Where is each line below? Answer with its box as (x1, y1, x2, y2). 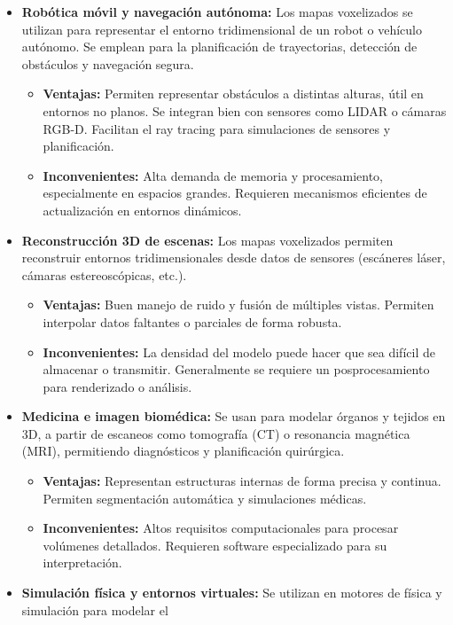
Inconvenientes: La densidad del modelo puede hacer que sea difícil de (43, 342, 435, 361)
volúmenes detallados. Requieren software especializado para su (43, 535, 387, 554)
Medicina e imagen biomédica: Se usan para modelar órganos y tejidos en (21, 407, 446, 426)
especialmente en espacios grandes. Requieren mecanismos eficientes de (43, 184, 427, 202)
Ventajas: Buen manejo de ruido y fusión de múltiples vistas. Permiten (43, 295, 434, 314)
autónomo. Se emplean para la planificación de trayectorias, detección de (21, 37, 418, 56)
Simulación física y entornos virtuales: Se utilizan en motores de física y (21, 583, 442, 602)
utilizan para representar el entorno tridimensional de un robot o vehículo (21, 20, 422, 38)
